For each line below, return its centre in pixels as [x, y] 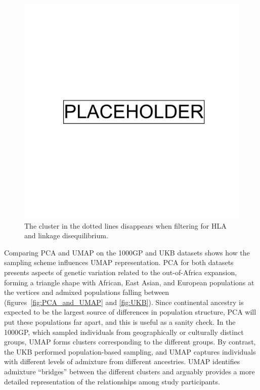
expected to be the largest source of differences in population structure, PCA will [130, 312]
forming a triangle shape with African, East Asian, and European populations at [129, 282]
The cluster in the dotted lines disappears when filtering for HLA [125, 225]
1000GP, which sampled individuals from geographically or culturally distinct [124, 332]
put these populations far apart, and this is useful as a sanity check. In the [120, 321]
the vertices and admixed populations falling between [87, 292]
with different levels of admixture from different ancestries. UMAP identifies [122, 361]
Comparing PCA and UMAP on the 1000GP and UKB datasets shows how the [127, 252]
